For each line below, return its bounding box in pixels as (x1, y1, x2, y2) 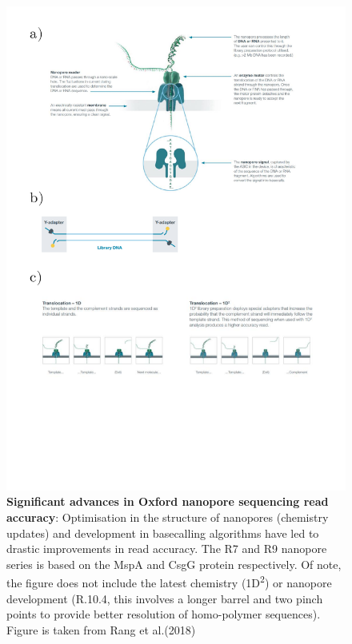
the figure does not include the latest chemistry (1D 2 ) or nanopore (6, 572, 332, 591)
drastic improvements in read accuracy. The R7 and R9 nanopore (6, 540, 327, 557)
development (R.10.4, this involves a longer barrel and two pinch (6, 590, 323, 606)
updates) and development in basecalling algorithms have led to (6, 524, 319, 541)
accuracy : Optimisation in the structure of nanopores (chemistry (6, 508, 329, 525)
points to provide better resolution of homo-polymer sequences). (6, 606, 321, 622)
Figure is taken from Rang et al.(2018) (6, 621, 196, 638)
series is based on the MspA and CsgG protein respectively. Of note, (6, 555, 342, 572)
